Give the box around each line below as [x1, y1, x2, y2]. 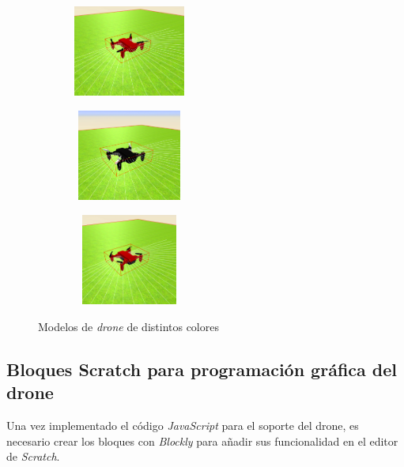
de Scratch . [6, 448, 60, 465]
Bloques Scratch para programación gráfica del [6, 356, 398, 381]
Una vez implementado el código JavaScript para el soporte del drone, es [6, 417, 359, 434]
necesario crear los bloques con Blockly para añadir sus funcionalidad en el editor [6, 432, 398, 449]
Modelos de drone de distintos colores [38, 318, 219, 334]
